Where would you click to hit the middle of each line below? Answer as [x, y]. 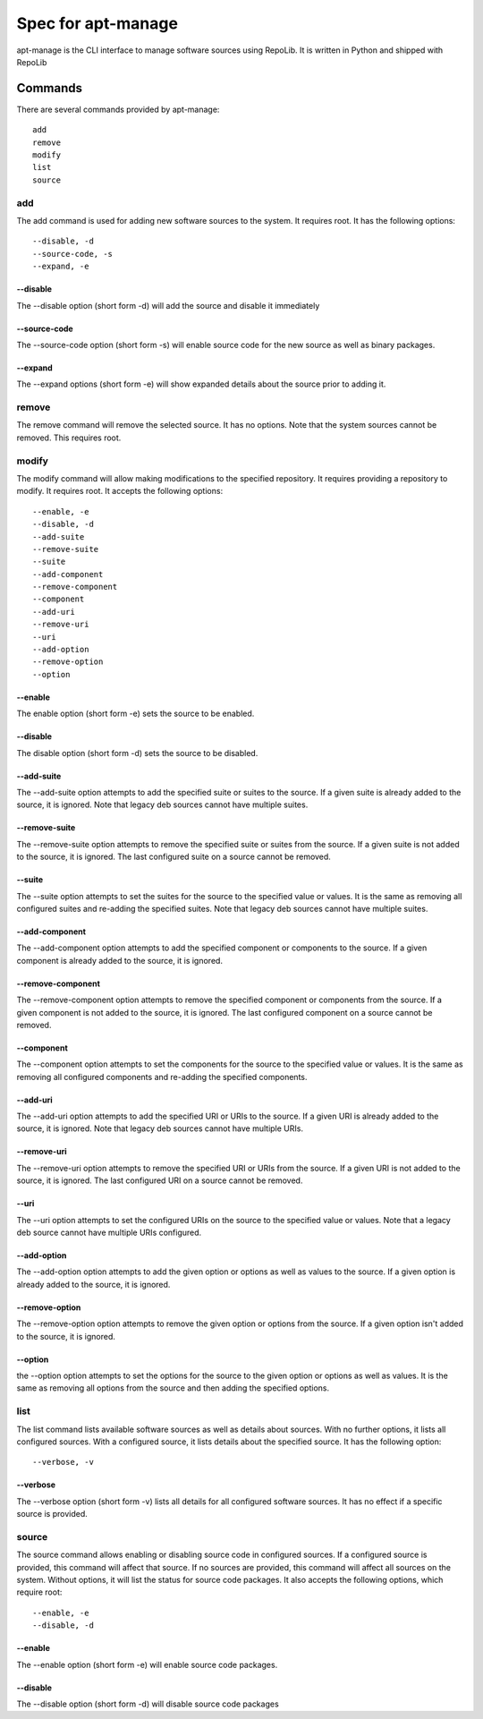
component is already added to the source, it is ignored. [120, 960]
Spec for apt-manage [97, 23]
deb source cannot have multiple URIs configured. [109, 1233]
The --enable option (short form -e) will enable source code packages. [147, 1664]
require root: [39, 1592]
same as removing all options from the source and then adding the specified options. [173, 1388]
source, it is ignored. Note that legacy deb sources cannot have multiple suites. [162, 804]
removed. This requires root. [69, 438]
